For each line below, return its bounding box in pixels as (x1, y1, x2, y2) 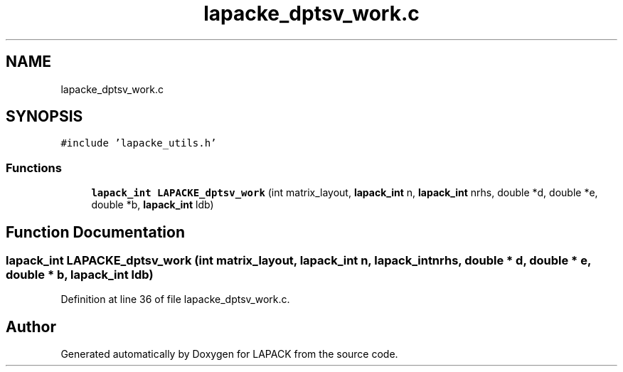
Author (6, 317, 56, 336)
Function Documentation (6, 223, 185, 241)
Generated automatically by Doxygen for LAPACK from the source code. (60, 348, 398, 361)
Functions (6, 160, 62, 175)
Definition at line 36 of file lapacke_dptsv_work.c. (60, 293, 290, 306)
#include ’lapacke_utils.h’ (60, 137, 217, 149)
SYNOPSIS (6, 107, 83, 126)
